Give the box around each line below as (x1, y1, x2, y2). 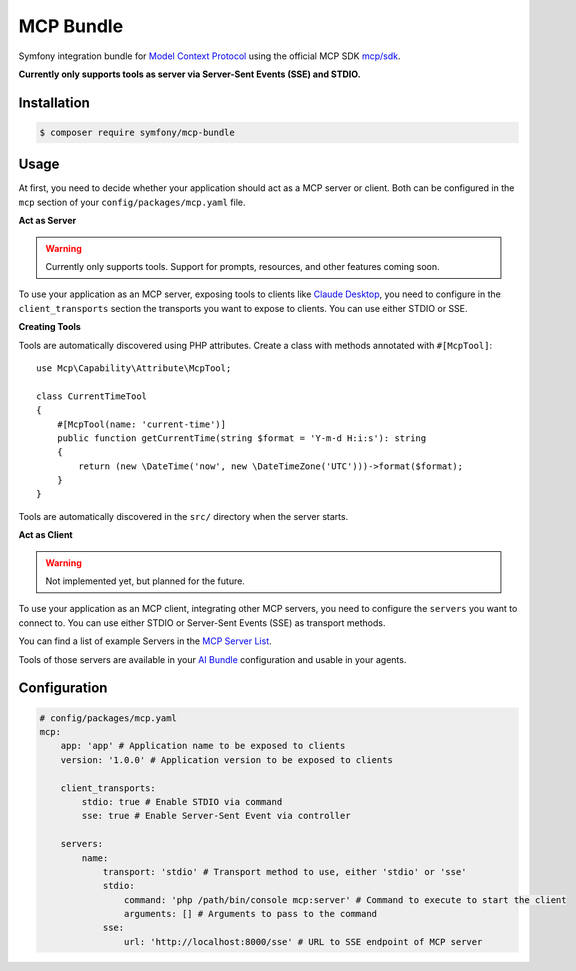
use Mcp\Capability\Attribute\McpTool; (36, 362, 232, 374)
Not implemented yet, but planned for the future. (45, 575, 245, 587)
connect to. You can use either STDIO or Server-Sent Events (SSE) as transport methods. (18, 616, 386, 629)
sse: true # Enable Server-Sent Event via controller (81, 810, 351, 822)
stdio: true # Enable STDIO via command (81, 796, 283, 807)
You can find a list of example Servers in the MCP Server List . (18, 635, 272, 647)
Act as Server (18, 215, 77, 227)
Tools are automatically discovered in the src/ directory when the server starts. (18, 510, 349, 522)
